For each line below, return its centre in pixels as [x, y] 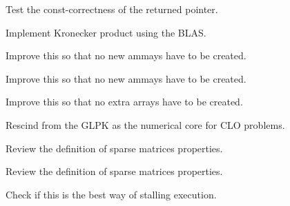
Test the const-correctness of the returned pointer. [112, 9]
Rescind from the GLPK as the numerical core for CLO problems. [145, 124]
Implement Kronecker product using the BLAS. [106, 32]
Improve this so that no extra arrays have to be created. [124, 102]
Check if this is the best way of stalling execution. [111, 194]
